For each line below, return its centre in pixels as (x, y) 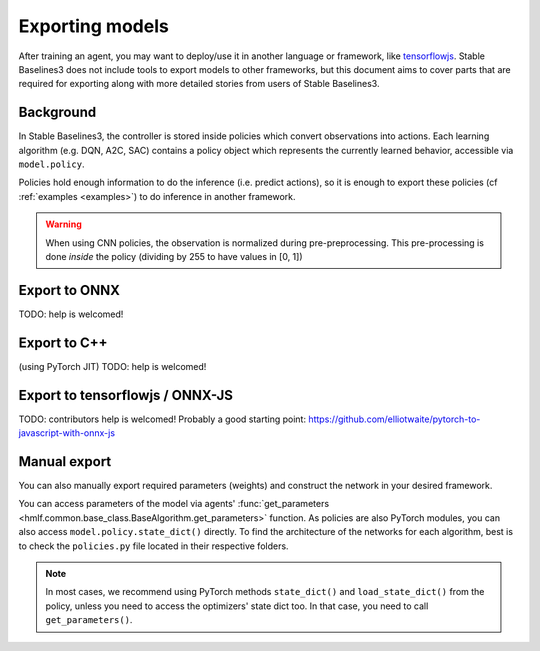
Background (57, 112)
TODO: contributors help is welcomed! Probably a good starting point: (162, 419)
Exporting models (93, 26)
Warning (63, 224)
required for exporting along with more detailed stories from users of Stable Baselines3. (199, 84)
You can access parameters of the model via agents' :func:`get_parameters (174, 504)
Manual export (65, 461)
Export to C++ (63, 342)
